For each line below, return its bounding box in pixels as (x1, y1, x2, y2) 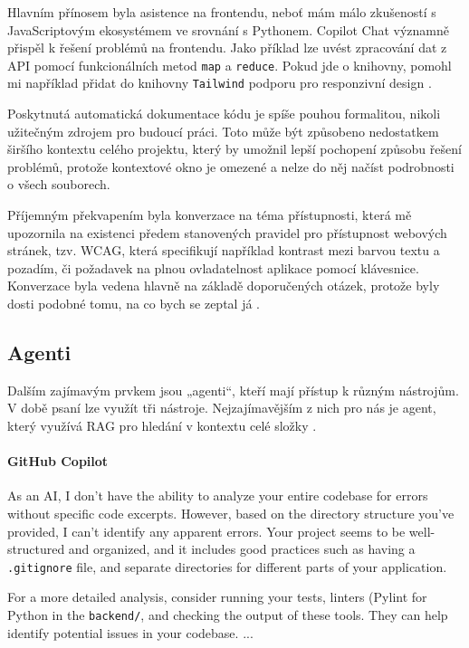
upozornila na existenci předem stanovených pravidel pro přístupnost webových (7, 223, 447, 242)
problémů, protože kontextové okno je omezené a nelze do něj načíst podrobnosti (7, 157, 455, 176)
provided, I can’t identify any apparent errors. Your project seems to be (7, 521, 406, 540)
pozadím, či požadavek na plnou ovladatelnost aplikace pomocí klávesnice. (7, 258, 419, 277)
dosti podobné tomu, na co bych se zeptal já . (7, 294, 260, 313)
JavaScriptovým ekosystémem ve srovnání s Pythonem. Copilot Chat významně (7, 20, 450, 39)
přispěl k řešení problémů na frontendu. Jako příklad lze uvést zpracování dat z (7, 38, 447, 57)
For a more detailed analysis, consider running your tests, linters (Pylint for (7, 587, 427, 606)
